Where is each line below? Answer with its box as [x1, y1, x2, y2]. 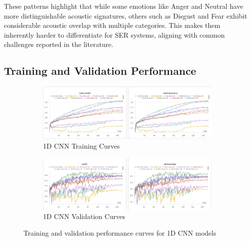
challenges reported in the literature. [4, 39, 114, 49]
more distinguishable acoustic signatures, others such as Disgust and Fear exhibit [4, 10, 248, 21]
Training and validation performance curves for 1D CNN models [23, 227, 216, 238]
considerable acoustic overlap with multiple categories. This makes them [4, 20, 221, 30]
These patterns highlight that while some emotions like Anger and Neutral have [4, 1, 243, 11]
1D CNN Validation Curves [43, 211, 125, 221]
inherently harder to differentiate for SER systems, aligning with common [4, 29, 225, 40]
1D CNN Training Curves [43, 140, 120, 151]
